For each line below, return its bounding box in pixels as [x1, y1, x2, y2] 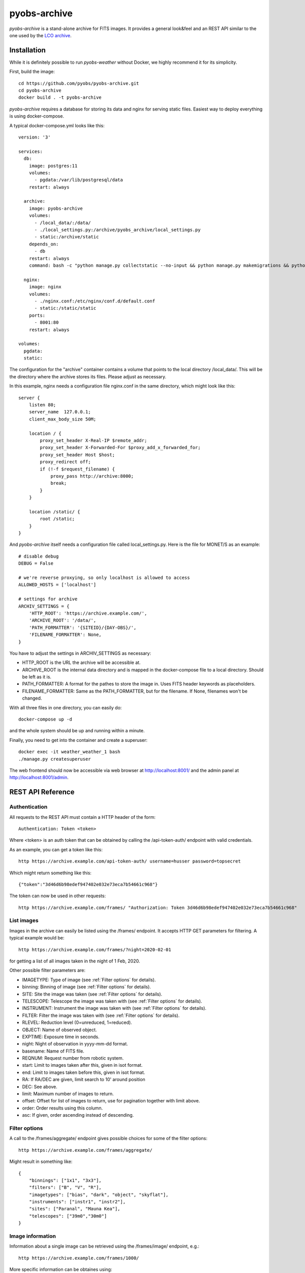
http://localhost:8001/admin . [9, 774, 69, 781]
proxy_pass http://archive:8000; [50, 473, 134, 479]
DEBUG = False [18, 561, 53, 566]
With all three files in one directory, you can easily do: [9, 704, 122, 710]
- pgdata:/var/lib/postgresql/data [34, 177, 123, 183]
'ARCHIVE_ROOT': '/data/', [28, 618, 97, 623]
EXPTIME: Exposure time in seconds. [22, 1034, 100, 1040]
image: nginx [28, 284, 62, 290]
